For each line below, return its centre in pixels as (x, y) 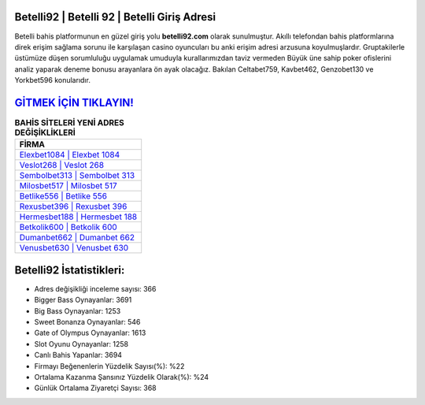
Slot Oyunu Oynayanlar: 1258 (81, 344)
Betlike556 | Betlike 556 (63, 196)
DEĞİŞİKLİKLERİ (45, 132)
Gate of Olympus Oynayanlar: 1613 (90, 333)
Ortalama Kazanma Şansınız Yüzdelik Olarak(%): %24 (122, 377)
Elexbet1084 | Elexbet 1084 (70, 155)
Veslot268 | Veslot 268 (62, 165)
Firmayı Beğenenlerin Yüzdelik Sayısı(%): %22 (109, 366)
